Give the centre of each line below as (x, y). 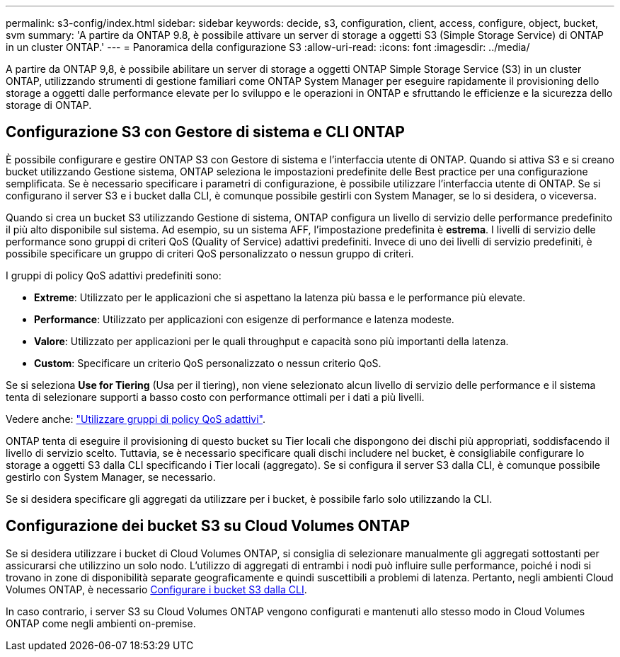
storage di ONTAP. (49, 105)
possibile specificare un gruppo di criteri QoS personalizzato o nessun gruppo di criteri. (210, 253)
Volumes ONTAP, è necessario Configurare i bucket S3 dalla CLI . (156, 589)
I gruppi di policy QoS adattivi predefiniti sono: (114, 275)
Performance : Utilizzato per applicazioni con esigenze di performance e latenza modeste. (244, 319)
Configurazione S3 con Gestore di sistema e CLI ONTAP (205, 132)
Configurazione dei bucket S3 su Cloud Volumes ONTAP (208, 526)
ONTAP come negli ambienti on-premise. (101, 623)
